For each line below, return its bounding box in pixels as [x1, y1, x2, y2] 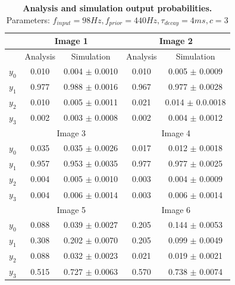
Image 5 [57, 203, 86, 215]
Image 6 [161, 203, 191, 215]
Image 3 [57, 126, 86, 139]
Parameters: [6, 13, 50, 26]
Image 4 [161, 126, 191, 139]
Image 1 [54, 35, 88, 47]
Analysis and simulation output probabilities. [23, 2, 212, 14]
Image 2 [159, 35, 193, 47]
